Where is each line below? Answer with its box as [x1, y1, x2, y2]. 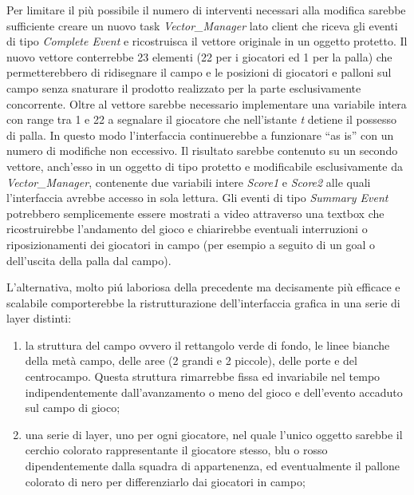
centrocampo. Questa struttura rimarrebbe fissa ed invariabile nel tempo [25, 368, 380, 385]
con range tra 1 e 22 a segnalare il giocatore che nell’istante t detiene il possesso [6, 111, 396, 128]
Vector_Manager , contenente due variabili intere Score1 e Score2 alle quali [6, 173, 371, 190]
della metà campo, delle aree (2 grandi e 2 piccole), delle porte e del [25, 352, 357, 369]
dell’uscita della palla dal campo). [6, 251, 172, 268]
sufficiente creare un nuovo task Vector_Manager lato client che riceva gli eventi [6, 17, 398, 34]
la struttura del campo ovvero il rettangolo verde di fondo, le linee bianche [25, 336, 390, 353]
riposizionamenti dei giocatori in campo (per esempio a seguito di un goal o [6, 236, 375, 252]
